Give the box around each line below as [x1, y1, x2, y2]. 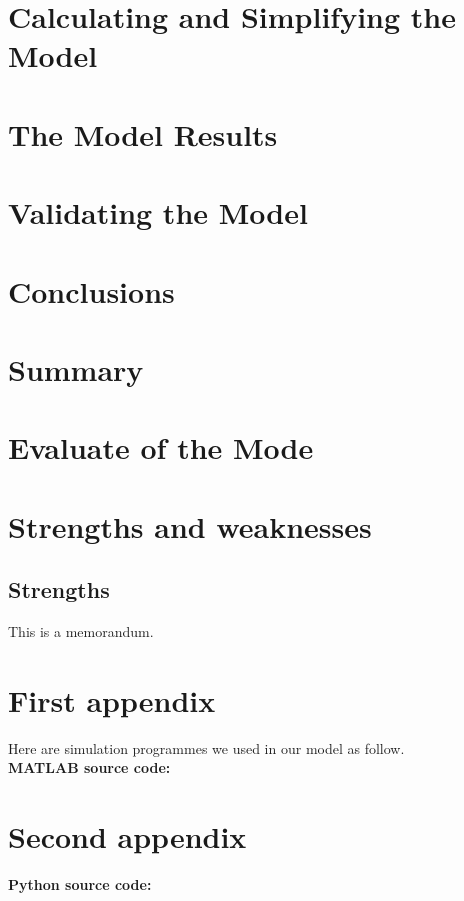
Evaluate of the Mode [8, 427, 314, 468]
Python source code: [8, 874, 152, 895]
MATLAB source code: [8, 757, 171, 778]
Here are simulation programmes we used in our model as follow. [8, 737, 405, 758]
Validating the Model [8, 192, 308, 233]
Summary [8, 348, 144, 389]
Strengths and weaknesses [8, 505, 372, 546]
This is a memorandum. [8, 621, 154, 642]
